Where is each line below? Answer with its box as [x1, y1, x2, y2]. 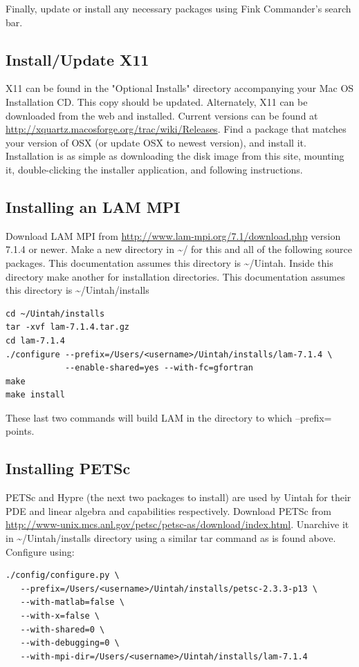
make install [6, 390, 65, 400]
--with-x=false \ [20, 611, 100, 621]
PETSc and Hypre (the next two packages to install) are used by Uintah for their [6, 490, 351, 505]
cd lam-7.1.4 [6, 335, 65, 346]
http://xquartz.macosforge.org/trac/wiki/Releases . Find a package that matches [6, 122, 347, 136]
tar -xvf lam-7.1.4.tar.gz [6, 322, 129, 332]
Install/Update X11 [6, 48, 149, 70]
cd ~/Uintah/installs [6, 308, 105, 319]
